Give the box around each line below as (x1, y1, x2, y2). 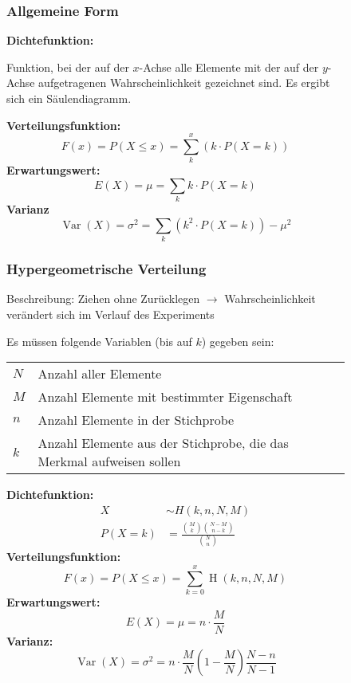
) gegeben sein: (201, 332, 274, 349)
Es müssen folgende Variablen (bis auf (6, 332, 192, 349)
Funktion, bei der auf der (6, 58, 129, 75)
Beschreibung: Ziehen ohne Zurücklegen (6, 290, 200, 307)
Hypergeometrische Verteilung (6, 259, 207, 279)
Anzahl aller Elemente (37, 364, 162, 383)
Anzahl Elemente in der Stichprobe (37, 410, 235, 430)
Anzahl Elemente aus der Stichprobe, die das (37, 434, 289, 453)
